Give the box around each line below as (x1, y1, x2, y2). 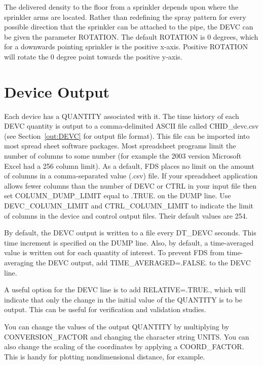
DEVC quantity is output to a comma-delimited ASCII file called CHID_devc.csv (4, 120, 259, 131)
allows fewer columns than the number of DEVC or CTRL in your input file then (4, 180, 257, 191)
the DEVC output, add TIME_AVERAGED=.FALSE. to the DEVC (35, 257, 251, 267)
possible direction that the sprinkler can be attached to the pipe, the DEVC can (4, 21, 253, 32)
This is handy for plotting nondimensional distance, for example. (4, 351, 205, 361)
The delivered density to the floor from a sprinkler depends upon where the (4, 2, 239, 12)
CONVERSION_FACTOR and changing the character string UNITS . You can (4, 331, 249, 342)
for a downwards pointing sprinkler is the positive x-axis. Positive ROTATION (4, 41, 248, 52)
